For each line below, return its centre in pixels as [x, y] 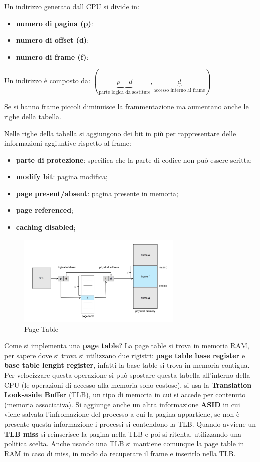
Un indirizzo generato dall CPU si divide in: [72, 6]
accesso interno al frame [179, 90]
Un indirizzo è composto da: [47, 80]
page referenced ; [45, 210]
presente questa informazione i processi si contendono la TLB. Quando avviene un [130, 424]
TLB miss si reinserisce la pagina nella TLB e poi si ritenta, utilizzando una [123, 434]
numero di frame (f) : [52, 56]
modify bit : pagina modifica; [62, 177]
